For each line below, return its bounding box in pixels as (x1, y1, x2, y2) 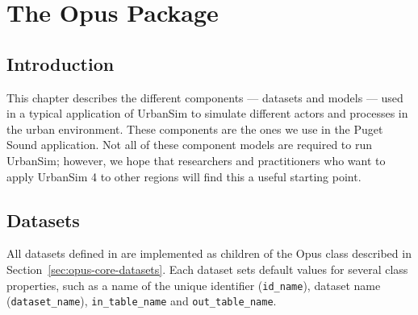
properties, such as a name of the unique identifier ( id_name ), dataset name (6, 276, 381, 293)
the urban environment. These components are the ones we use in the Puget (6, 120, 383, 137)
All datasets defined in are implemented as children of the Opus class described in (6, 245, 412, 262)
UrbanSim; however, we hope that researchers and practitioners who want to (6, 151, 386, 168)
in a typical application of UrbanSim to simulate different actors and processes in (6, 105, 408, 122)
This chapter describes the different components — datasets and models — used (6, 89, 403, 106)
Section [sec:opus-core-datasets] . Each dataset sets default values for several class (6, 260, 408, 277)
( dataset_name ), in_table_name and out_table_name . (6, 292, 277, 309)
